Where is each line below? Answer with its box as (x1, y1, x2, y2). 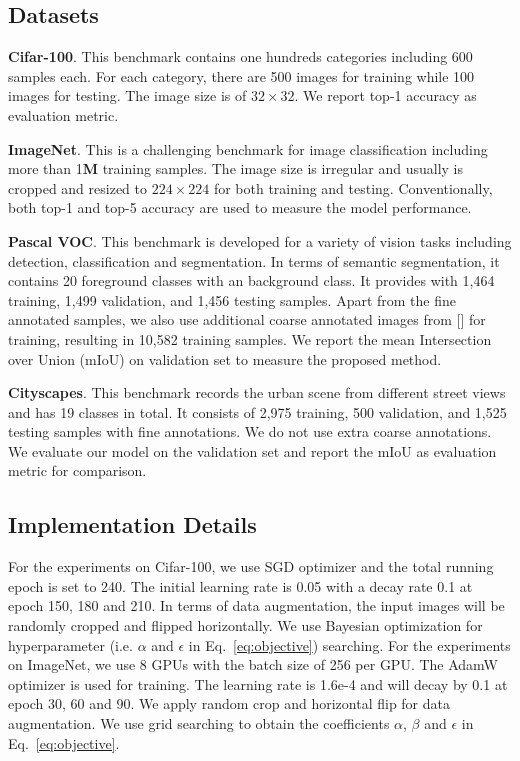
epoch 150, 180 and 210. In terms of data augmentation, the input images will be (8, 595, 505, 616)
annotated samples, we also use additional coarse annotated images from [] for (8, 309, 486, 330)
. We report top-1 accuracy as (294, 85, 477, 106)
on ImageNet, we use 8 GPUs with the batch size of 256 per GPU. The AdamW (8, 654, 499, 675)
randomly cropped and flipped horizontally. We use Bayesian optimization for (8, 615, 483, 636)
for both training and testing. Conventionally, (213, 177, 493, 198)
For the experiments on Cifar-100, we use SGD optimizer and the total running (8, 556, 494, 577)
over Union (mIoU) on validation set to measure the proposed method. (8, 348, 442, 369)
